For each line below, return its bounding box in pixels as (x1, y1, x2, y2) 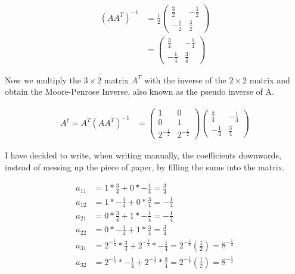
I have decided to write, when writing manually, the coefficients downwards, (5, 149, 281, 161)
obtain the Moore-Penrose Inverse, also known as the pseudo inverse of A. (5, 85, 274, 98)
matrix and (249, 73, 290, 86)
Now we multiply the (5, 73, 81, 86)
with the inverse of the (144, 73, 226, 86)
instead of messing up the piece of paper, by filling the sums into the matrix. (5, 161, 285, 173)
